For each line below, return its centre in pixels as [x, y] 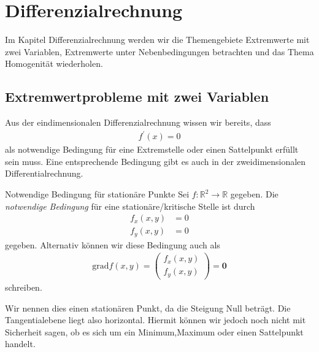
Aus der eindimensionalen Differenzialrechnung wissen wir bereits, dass [138, 122]
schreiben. [24, 287]
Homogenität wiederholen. [54, 63]
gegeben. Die [254, 194]
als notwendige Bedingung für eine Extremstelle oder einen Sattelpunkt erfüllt [152, 149]
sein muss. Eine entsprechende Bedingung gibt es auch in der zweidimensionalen [156, 161]
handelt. [20, 344]
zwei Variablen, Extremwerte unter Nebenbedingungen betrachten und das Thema [159, 51]
